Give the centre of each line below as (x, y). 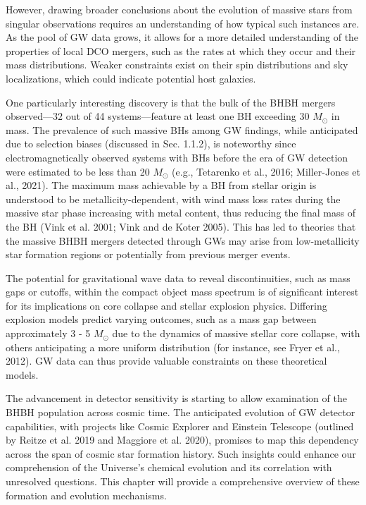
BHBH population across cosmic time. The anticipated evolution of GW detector (181, 412)
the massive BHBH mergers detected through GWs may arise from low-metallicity (183, 240)
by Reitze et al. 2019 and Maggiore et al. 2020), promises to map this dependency (182, 440)
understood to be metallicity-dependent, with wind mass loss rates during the (173, 199)
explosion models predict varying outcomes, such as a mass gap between (161, 319)
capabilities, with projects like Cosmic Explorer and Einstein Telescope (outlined (180, 426)
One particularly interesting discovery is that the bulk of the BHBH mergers (171, 102)
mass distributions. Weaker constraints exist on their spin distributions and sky (177, 65)
